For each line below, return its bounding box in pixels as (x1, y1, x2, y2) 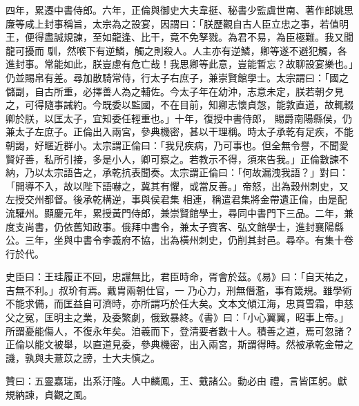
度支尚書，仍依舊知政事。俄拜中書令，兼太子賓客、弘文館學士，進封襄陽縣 (6, 219, 344, 233)
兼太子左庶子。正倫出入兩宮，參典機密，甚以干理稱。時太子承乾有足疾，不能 (6, 124, 353, 139)
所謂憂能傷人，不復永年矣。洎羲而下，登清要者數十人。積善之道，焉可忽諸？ (6, 323, 353, 338)
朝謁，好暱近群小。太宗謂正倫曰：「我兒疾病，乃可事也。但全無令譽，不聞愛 (6, 137, 349, 152)
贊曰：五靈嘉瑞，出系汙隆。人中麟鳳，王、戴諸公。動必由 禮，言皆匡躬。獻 (6, 374, 347, 388)
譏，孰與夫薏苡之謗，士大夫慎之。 (6, 350, 160, 365)
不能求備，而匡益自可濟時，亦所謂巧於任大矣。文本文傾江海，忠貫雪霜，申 (6, 296, 344, 311)
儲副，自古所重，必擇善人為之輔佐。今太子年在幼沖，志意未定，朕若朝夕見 (6, 84, 344, 98)
